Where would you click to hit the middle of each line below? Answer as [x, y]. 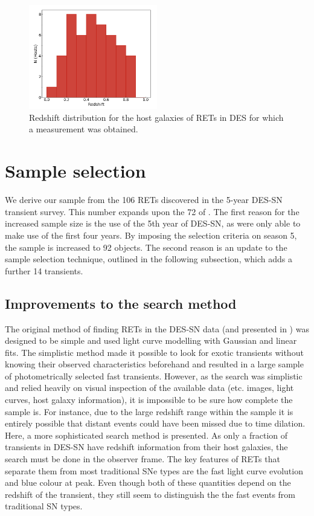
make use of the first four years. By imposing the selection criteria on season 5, [151, 235]
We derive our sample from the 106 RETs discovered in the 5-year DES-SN [144, 200]
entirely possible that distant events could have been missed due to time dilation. [155, 423]
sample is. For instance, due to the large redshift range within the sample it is [149, 411]
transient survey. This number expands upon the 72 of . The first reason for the [152, 211]
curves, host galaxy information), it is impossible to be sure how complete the [149, 400]
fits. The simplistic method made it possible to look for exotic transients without [154, 352]
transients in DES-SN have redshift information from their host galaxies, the [146, 447]
